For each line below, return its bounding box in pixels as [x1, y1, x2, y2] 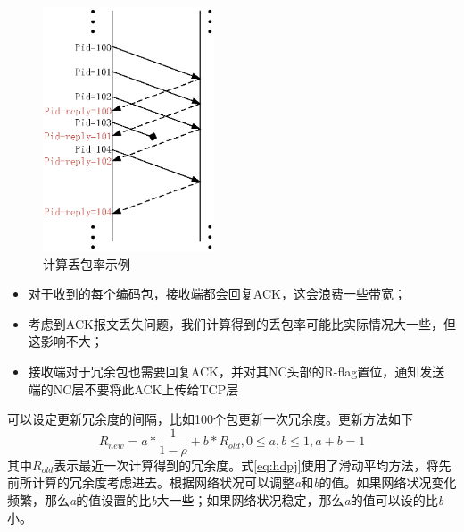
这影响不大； [28, 332, 104, 350]
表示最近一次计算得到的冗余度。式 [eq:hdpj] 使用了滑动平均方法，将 [54, 455, 439, 474]
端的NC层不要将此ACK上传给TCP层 [28, 379, 239, 398]
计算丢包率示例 [43, 254, 130, 273]
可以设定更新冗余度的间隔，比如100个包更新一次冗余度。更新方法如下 [7, 410, 413, 428]
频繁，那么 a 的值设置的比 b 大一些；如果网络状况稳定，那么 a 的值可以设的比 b [7, 491, 444, 510]
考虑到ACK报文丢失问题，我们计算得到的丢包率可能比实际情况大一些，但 [28, 314, 456, 333]
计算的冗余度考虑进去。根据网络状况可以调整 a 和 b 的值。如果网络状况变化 [31, 473, 457, 492]
